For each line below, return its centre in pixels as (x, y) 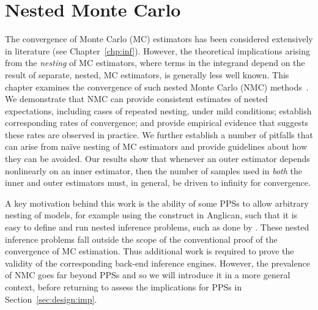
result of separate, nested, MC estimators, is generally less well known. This (147, 74)
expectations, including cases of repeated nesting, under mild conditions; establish (158, 110)
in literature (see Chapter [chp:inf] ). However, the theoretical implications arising (158, 50)
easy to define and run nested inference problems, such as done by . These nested (157, 227)
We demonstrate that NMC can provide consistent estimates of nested (136, 99)
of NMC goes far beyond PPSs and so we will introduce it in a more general (148, 275)
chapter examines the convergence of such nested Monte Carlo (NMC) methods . (157, 87)
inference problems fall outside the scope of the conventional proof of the (141, 239)
